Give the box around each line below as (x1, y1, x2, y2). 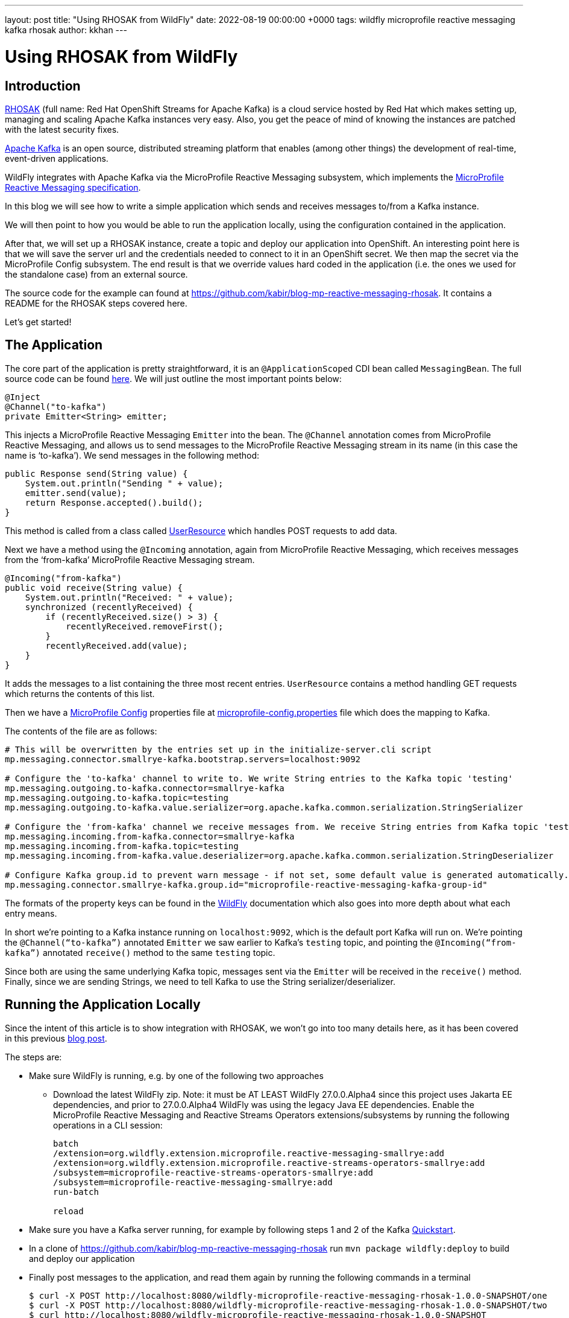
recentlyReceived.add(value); (45, 640, 188, 651)
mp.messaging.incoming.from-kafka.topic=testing (5, 841, 239, 851)
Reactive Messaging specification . (5, 182, 141, 193)
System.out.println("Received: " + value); (25, 592, 234, 602)
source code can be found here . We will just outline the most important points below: (5, 373, 342, 384)
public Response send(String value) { (5, 468, 188, 479)
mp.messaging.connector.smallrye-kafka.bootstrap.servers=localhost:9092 (5, 754, 361, 764)
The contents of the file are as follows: (5, 725, 157, 736)
